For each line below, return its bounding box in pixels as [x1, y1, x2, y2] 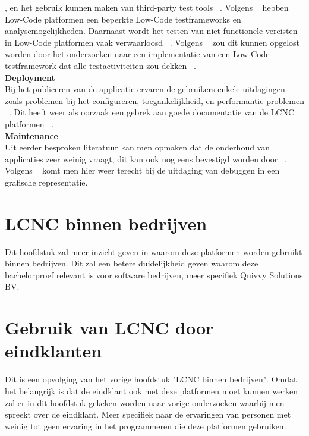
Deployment [5, 71, 55, 83]
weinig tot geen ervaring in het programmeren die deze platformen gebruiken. [5, 419, 286, 432]
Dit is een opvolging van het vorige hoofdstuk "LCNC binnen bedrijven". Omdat [5, 373, 297, 385]
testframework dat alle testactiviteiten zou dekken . [5, 59, 196, 71]
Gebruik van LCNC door [5, 315, 214, 340]
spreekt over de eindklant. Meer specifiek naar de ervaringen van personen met [5, 408, 291, 421]
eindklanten [5, 338, 102, 363]
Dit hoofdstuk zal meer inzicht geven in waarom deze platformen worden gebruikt [5, 245, 302, 258]
